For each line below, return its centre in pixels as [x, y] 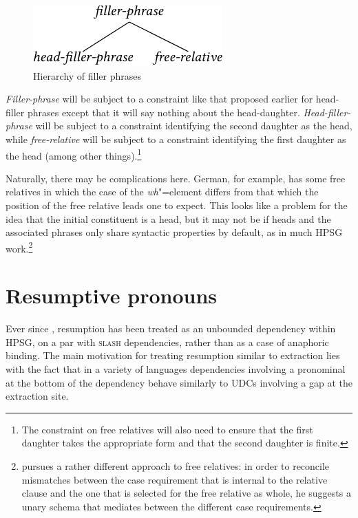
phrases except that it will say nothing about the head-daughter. [164, 112]
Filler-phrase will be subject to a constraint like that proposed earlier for [159, 99]
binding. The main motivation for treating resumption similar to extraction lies [173, 355]
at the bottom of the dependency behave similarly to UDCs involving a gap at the [179, 382]
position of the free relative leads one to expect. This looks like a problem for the [177, 205]
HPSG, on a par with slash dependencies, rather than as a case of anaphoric [167, 342]
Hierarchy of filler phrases [87, 75]
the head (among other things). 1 [74, 154]
